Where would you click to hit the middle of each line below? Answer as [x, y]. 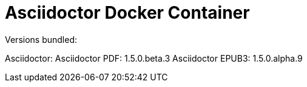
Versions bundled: [41, 39]
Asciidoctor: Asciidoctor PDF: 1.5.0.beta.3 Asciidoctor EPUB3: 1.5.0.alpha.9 [154, 58]
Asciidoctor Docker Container [127, 13]
